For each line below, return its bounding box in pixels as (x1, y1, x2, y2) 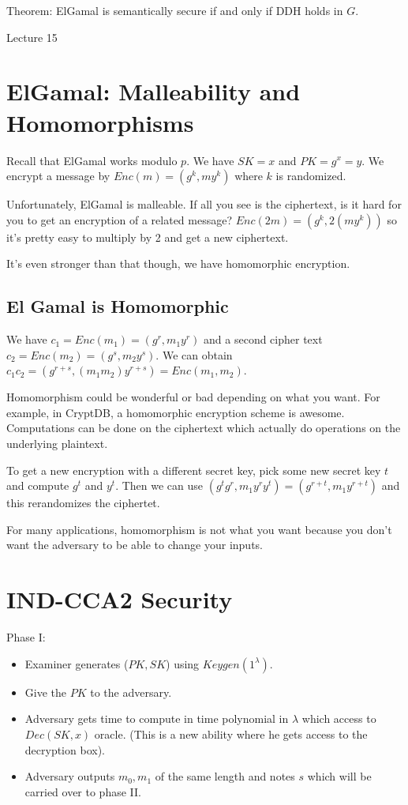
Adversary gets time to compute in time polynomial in (24, 710, 289, 727)
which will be (307, 768, 372, 784)
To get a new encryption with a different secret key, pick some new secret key (6, 461, 381, 478)
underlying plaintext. (6, 435, 108, 452)
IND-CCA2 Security (6, 583, 233, 615)
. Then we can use (115, 477, 204, 494)
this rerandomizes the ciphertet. (6, 495, 160, 511)
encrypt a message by (6, 167, 110, 184)
